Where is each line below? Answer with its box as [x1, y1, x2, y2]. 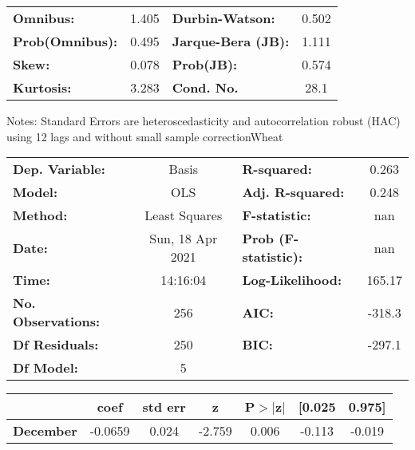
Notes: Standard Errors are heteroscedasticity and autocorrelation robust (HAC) [6, 112, 401, 128]
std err [142, 397, 186, 416]
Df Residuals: [13, 335, 99, 354]
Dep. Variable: [13, 160, 105, 179]
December [13, 421, 77, 440]
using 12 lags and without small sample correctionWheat [6, 128, 283, 144]
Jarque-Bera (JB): [172, 32, 290, 50]
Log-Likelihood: [242, 270, 342, 290]
